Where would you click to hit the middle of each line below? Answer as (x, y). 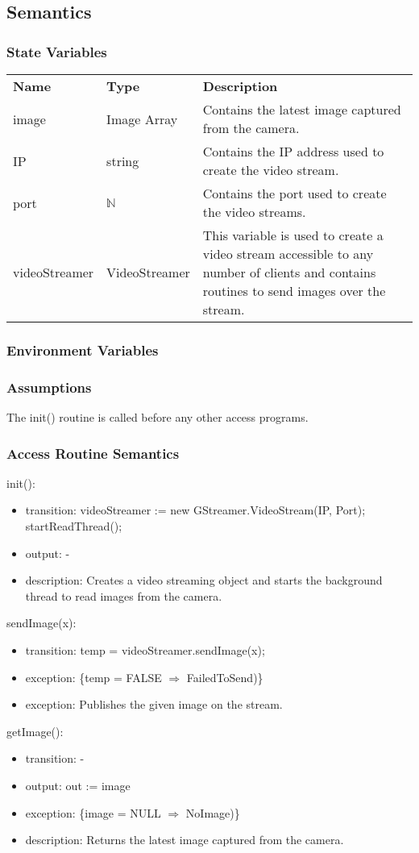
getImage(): (35, 731)
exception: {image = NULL (93, 812)
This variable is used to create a (293, 235)
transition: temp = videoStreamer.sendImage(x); (145, 650)
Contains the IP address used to (293, 151)
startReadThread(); (74, 526)
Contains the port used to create (295, 193)
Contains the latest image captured (302, 109)
